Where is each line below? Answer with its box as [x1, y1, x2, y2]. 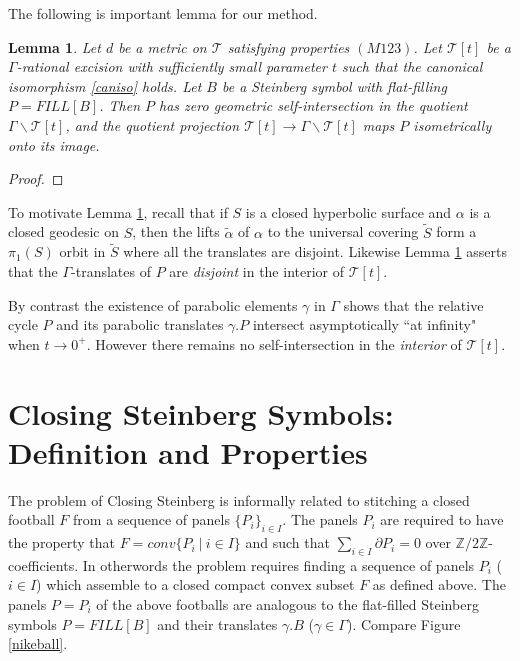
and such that [245, 532, 330, 553]
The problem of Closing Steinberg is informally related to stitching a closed [8, 489, 470, 510]
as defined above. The [372, 574, 506, 595]
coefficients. [8, 554, 79, 575]
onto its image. [8, 134, 100, 155]
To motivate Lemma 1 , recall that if [8, 201, 228, 222]
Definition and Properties [8, 431, 368, 472]
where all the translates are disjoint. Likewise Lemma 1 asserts [123, 241, 507, 262]
